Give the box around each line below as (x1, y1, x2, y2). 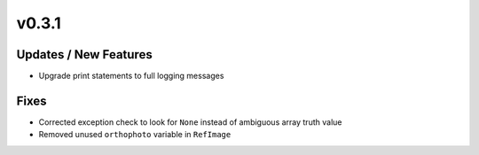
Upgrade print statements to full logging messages (38, 71, 224, 81)
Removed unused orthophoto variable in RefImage (38, 129, 232, 140)
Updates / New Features (16, 47, 153, 62)
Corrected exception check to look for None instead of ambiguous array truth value (38, 116, 342, 128)
